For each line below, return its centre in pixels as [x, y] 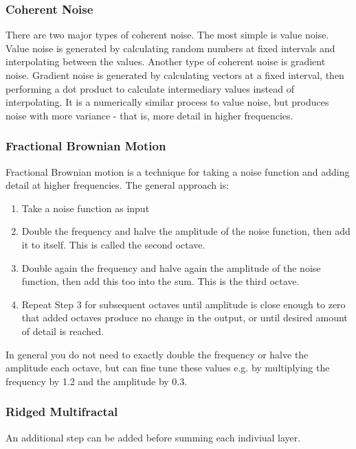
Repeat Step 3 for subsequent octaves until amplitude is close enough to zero [183, 304]
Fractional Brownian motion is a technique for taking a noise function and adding [178, 171]
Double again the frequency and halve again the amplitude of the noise [171, 267]
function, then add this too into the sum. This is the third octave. [160, 281]
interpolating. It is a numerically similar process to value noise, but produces [167, 102]
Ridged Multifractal [62, 412]
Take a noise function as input [86, 208]
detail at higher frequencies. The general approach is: [118, 185]
